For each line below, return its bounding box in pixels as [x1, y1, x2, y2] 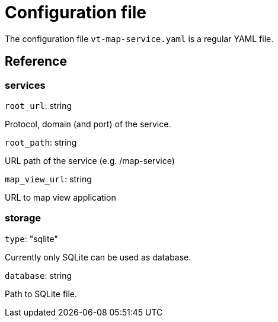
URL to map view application [5, 192, 116, 202]
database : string [5, 270, 72, 281]
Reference [5, 54, 67, 69]
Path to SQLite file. [5, 288, 78, 299]
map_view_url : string [5, 173, 92, 184]
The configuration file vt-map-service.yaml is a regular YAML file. [5, 33, 274, 44]
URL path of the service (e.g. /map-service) [5, 155, 175, 166]
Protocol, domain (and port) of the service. [5, 118, 171, 129]
